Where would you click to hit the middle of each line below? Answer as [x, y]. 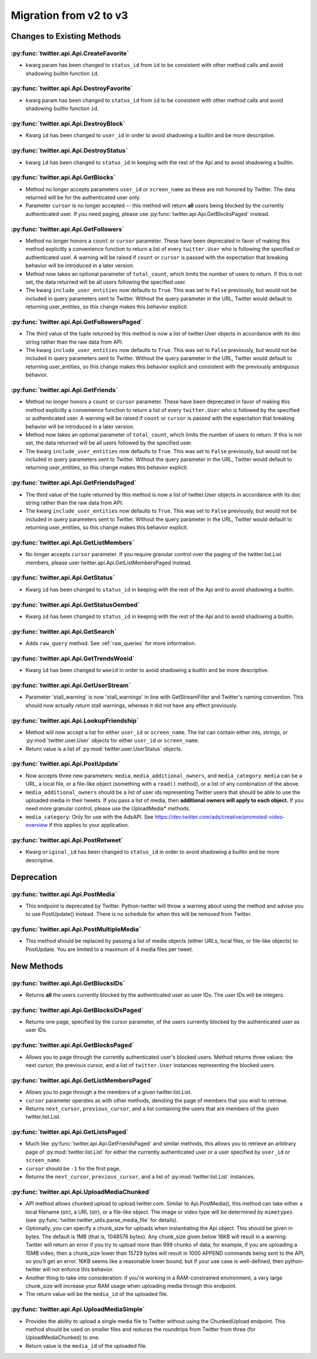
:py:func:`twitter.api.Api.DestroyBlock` [68, 124]
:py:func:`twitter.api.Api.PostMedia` [64, 894]
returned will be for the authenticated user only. [83, 198]
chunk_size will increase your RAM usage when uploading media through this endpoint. [131, 1286]
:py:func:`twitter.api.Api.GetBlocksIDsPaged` [77, 1010]
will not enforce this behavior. [78, 1270]
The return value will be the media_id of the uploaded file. [97, 1294]
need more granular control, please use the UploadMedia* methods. [108, 809]
